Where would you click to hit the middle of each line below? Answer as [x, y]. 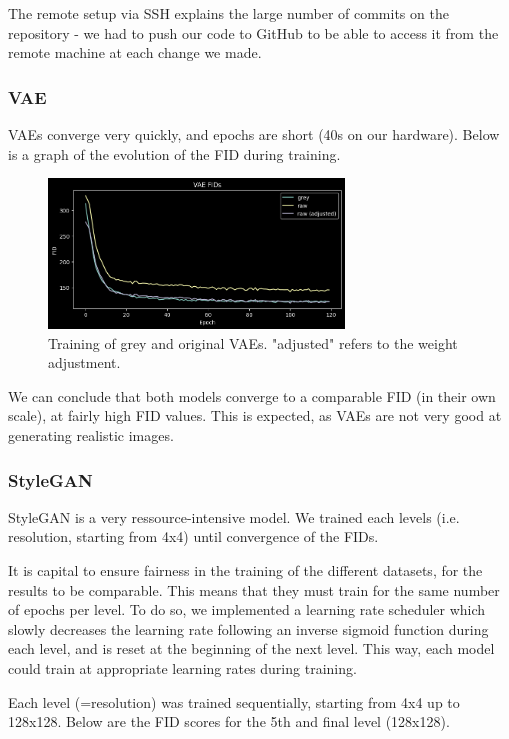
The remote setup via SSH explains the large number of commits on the [228, 13]
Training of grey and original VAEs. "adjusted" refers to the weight [253, 342]
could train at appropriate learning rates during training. [182, 668]
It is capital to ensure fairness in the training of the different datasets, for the [245, 570]
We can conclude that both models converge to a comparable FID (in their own [252, 395]
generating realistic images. [91, 435]
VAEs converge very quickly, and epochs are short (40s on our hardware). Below [254, 134]
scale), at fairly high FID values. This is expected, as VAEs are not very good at [255, 415]
